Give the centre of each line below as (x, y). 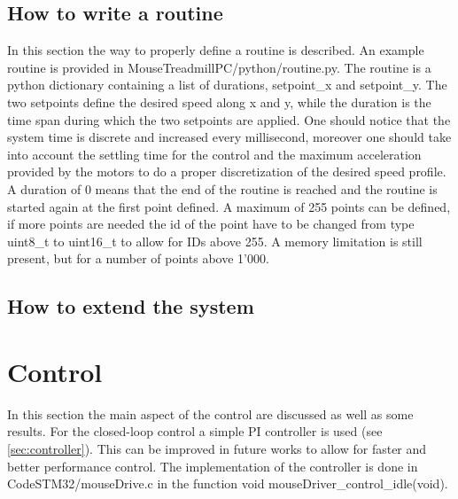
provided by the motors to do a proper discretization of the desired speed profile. (227, 172)
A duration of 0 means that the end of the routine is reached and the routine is (222, 188)
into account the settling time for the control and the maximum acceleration (214, 154)
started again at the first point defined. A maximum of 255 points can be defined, (229, 206)
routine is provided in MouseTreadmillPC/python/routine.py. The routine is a (219, 67)
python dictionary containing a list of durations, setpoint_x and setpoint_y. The (227, 85)
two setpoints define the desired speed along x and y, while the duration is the (219, 101)
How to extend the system (131, 306)
